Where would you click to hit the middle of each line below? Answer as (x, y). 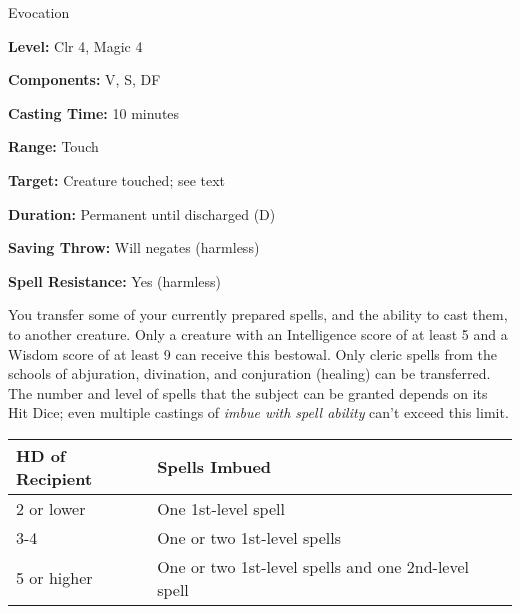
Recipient (54, 478)
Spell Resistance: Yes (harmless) (115, 280)
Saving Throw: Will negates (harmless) (134, 247)
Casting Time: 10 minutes (94, 112)
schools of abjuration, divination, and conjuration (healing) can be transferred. (249, 373)
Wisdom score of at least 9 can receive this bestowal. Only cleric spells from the (253, 353)
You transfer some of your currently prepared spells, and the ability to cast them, (258, 314)
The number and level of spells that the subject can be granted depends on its (248, 392)
